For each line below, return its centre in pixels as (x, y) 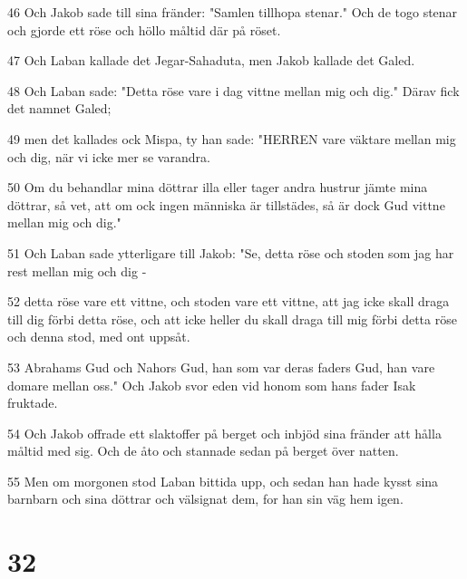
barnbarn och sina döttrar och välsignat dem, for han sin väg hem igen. (205, 499)
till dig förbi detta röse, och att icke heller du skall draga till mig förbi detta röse (232, 318)
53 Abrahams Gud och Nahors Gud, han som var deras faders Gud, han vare (221, 367)
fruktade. (33, 403)
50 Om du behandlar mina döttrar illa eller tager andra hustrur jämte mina (218, 187)
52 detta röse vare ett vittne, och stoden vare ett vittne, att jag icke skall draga (229, 301)
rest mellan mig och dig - (77, 270)
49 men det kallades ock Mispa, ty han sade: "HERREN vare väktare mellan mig (232, 138)
